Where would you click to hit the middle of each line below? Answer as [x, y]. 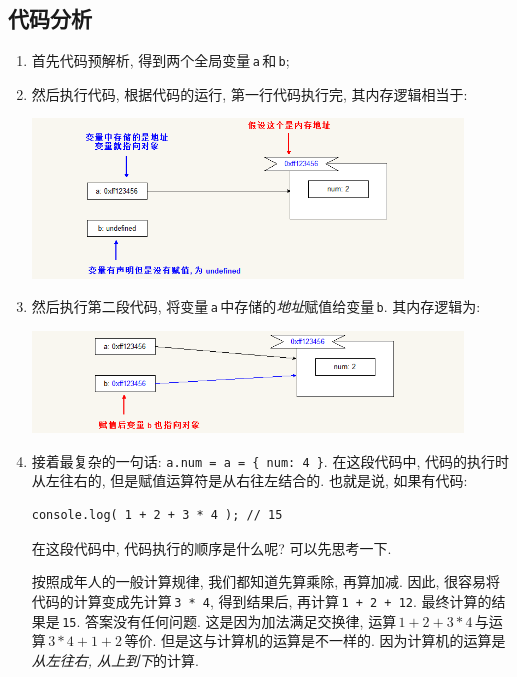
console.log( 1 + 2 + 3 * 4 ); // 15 [157, 515]
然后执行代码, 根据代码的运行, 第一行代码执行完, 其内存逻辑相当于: [249, 93]
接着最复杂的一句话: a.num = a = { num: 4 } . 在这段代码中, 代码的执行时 [270, 460]
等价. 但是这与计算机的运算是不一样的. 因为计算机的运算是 [315, 640]
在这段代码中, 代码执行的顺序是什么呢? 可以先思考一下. [211, 547]
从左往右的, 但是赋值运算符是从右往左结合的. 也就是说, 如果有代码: [249, 480]
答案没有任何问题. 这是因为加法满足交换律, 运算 [241, 620]
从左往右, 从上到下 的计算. [115, 659]
